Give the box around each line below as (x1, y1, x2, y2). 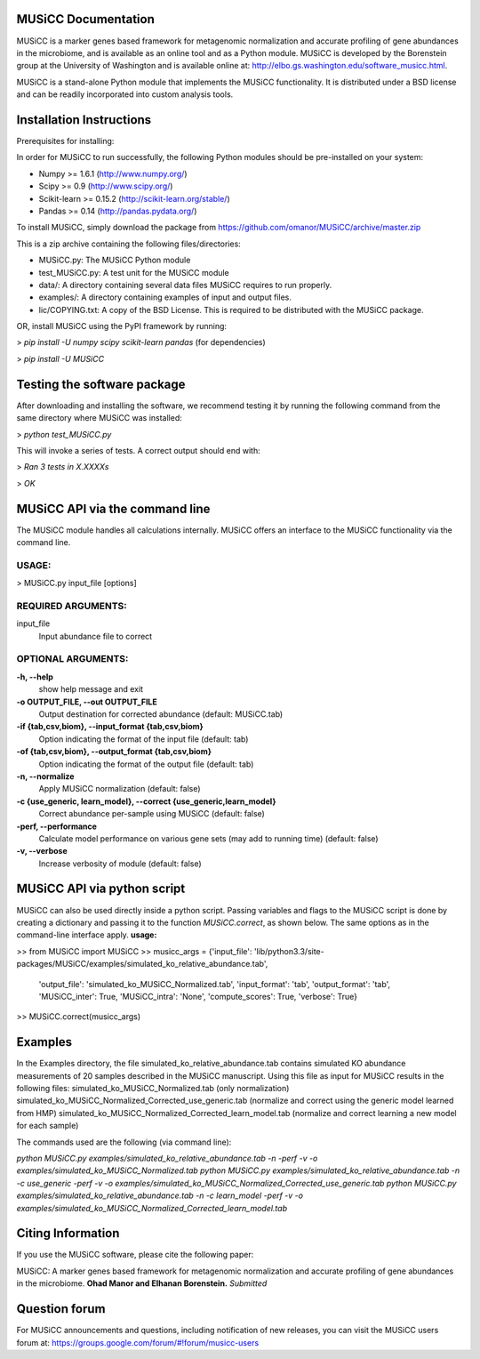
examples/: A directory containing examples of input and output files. (38, 292, 292, 302)
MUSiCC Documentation (16, 12, 155, 27)
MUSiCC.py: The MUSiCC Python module (38, 254, 191, 266)
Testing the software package (16, 376, 186, 391)
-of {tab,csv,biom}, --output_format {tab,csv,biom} (16, 746, 212, 757)
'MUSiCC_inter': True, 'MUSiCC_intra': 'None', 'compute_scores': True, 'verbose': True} (38, 991, 357, 1001)
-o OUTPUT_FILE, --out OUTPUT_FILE (16, 696, 157, 707)
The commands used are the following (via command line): (16, 1137, 232, 1147)
